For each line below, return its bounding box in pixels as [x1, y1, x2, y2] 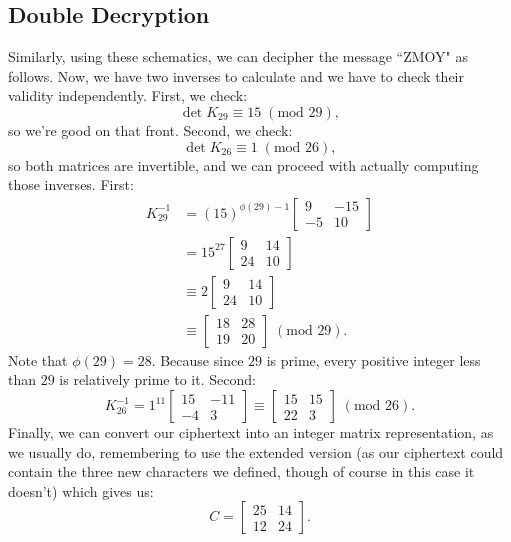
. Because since [151, 349, 244, 370]
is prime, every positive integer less [266, 349, 481, 370]
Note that [8, 349, 68, 370]
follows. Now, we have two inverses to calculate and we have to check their [8, 65, 464, 86]
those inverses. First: [8, 174, 134, 195]
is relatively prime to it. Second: [59, 369, 256, 390]
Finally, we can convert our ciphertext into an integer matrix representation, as [8, 422, 494, 443]
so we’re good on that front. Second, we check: [8, 119, 293, 140]
